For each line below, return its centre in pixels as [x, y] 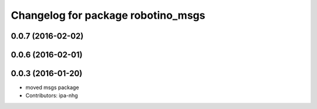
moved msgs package [52, 87]
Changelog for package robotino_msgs [108, 15]
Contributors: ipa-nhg [52, 96]
